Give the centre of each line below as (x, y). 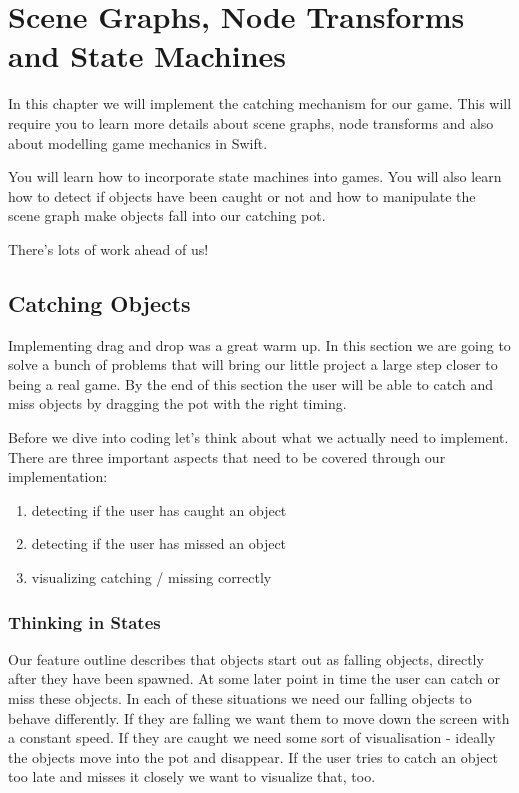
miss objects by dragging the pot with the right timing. (177, 403)
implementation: (58, 476)
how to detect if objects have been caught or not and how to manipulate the (242, 195)
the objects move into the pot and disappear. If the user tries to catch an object (253, 756)
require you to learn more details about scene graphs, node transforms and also (251, 122)
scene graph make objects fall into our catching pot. (167, 215)
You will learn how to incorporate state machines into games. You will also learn (255, 176)
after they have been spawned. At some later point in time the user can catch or (254, 678)
